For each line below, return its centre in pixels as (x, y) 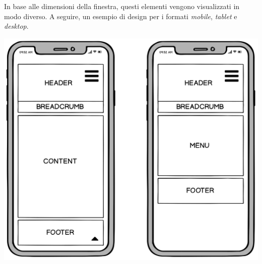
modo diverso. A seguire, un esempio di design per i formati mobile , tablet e (121, 16)
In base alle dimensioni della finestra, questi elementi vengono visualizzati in (122, 6)
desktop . (16, 26)
